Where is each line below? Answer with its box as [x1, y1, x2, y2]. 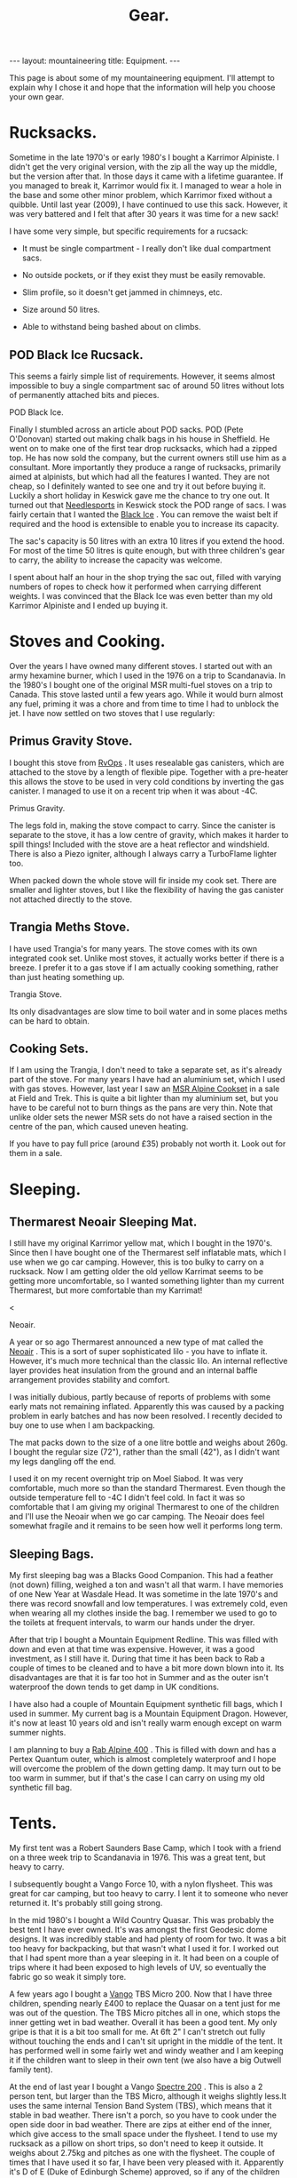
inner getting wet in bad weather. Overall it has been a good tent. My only [9, 2017, 277, 2028]
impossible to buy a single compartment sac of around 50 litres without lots [9, 379, 285, 391]
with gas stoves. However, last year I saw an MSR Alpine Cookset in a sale [9, 1083, 280, 1094]
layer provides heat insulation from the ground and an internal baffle [9, 1365, 258, 1376]
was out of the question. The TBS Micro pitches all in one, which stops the [9, 2007, 281, 2018]
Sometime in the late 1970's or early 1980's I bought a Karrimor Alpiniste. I [9, 152, 279, 163]
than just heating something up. [9, 971, 125, 982]
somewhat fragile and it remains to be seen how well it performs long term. [9, 1520, 284, 1531]
